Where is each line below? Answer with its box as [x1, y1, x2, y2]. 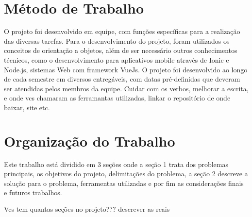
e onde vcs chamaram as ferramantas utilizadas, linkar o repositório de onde [4, 93, 231, 103]
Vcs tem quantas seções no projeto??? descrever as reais [4, 203, 170, 214]
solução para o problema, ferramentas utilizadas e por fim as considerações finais [4, 178, 244, 188]
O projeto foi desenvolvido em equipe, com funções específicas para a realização [4, 26, 240, 36]
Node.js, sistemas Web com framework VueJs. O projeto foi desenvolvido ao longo [4, 64, 248, 74]
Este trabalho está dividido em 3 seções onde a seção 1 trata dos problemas [4, 159, 229, 169]
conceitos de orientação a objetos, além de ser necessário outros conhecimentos [4, 45, 237, 55]
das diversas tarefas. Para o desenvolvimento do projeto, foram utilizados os [4, 35, 230, 46]
